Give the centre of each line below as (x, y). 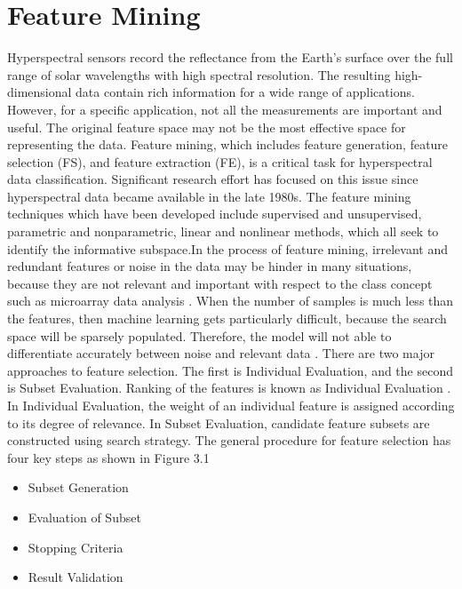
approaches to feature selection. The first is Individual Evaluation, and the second (230, 370)
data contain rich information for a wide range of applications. (245, 92)
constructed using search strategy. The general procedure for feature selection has (229, 440)
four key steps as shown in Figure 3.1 (108, 457)
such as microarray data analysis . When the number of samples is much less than (231, 301)
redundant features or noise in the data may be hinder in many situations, (210, 266)
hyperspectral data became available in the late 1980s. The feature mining (209, 196)
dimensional (40, 92)
